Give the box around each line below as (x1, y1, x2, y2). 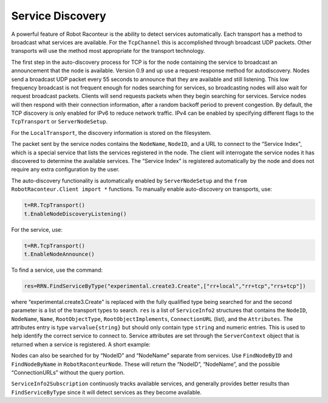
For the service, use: (11, 226, 63, 233)
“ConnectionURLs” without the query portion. (11, 369, 125, 376)
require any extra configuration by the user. (11, 166, 120, 173)
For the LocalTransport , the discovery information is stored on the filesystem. (11, 129, 212, 136)
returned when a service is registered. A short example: (11, 340, 151, 348)
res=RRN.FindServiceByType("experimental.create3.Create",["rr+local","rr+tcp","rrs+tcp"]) (24, 283, 306, 289)
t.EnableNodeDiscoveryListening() (24, 210, 127, 217)
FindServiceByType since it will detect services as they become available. (11, 388, 202, 396)
